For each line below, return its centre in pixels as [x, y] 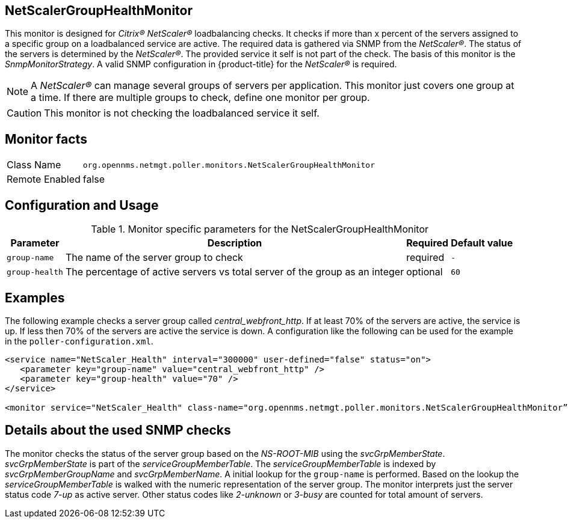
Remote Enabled [44, 179]
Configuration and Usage [82, 205]
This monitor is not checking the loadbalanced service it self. [182, 113]
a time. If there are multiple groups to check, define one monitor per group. [200, 98]
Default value [482, 243]
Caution [24, 113]
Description [235, 243]
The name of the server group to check [154, 258]
